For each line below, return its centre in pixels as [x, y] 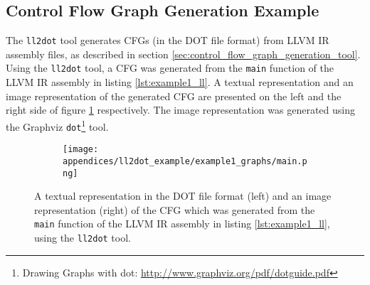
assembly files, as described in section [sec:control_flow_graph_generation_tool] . [183, 54]
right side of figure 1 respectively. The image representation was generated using [180, 110]
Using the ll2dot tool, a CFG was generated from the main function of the [170, 68]
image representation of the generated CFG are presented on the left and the [174, 96]
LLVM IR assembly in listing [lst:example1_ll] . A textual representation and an [180, 82]
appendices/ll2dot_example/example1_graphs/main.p [185, 161]
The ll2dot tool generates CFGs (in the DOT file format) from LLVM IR [168, 40]
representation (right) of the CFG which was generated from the [175, 209]
